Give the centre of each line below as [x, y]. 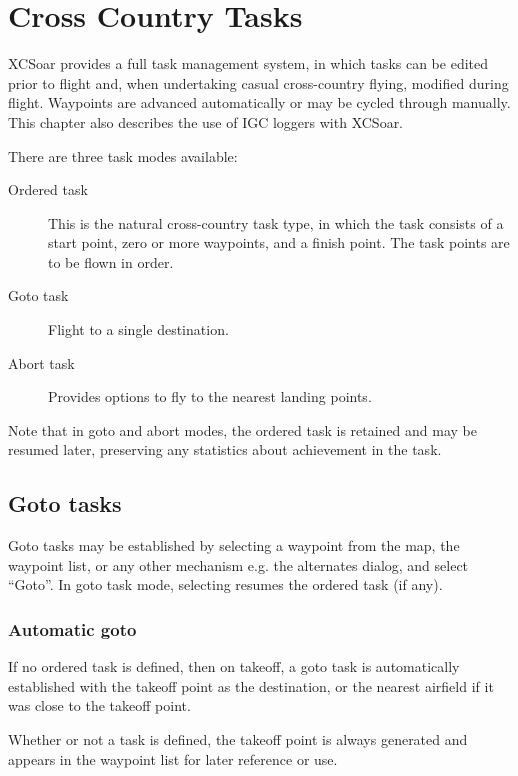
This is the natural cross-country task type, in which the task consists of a [276, 222]
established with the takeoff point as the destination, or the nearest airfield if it [251, 685]
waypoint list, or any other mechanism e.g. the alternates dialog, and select [238, 564]
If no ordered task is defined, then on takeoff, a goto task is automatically [234, 666]
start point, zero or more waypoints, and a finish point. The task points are [279, 242]
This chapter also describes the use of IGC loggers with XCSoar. [206, 121]
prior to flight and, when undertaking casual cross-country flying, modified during [258, 82]
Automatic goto [72, 628]
